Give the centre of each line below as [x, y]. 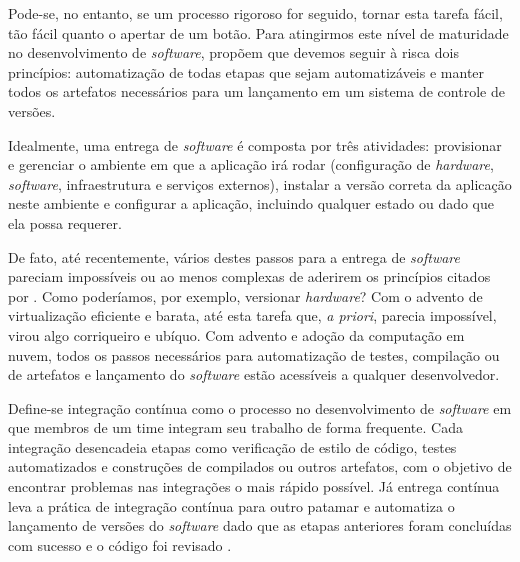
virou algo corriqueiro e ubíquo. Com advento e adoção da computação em [236, 334]
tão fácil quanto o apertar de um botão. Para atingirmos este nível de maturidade [258, 32]
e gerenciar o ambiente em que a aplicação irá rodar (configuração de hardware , [251, 164]
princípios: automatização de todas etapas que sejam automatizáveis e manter [246, 71]
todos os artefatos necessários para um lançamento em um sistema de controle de [256, 91]
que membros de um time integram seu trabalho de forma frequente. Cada [235, 427]
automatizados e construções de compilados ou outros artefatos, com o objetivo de [260, 466]
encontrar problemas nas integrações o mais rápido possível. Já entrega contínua [254, 486]
